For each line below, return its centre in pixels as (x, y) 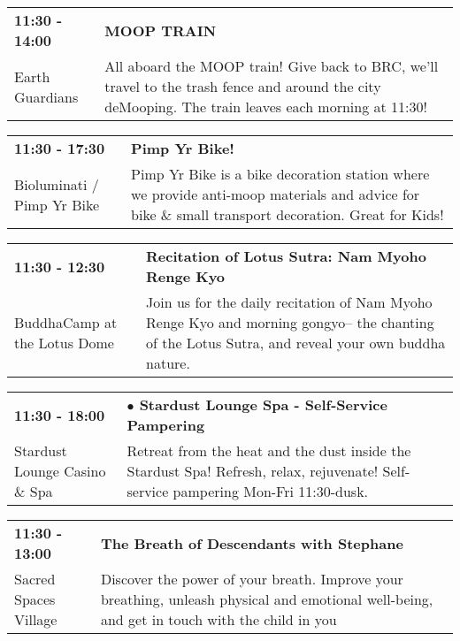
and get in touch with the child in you (218, 619)
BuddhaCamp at (66, 322)
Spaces (35, 599)
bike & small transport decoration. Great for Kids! (287, 214)
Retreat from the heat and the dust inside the (269, 450)
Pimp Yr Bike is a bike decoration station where (280, 174)
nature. (168, 363)
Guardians (46, 96)
